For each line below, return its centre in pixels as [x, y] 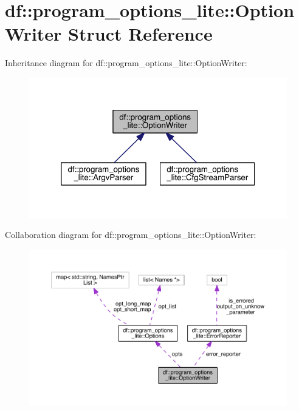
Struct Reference [140, 34]
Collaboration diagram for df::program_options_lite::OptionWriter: [131, 235]
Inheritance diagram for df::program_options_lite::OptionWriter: [126, 63]
